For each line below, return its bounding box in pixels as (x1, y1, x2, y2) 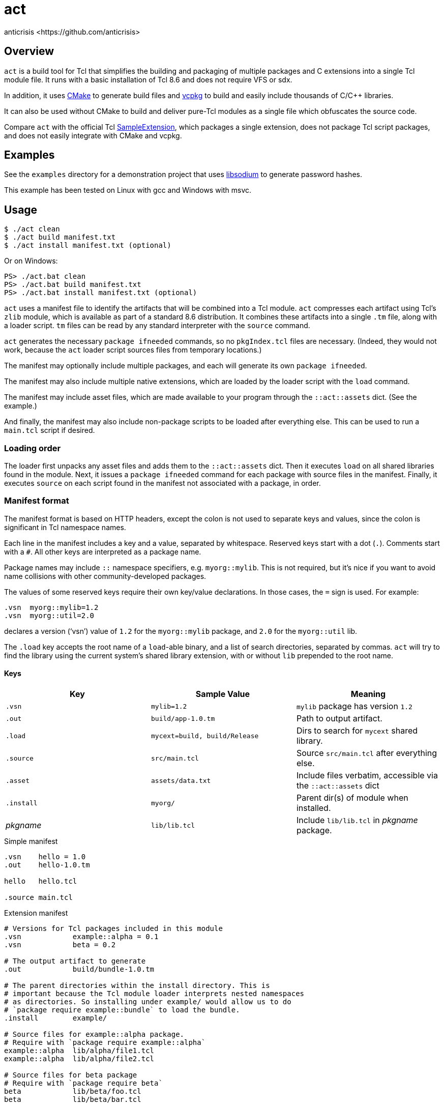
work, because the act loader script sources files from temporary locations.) (4, 345, 262, 355)
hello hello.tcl (4, 877, 77, 885)
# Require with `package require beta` (4, 1079, 163, 1087)
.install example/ (4, 1014, 107, 1022)
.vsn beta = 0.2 (4, 941, 116, 949)
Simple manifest (4, 837, 58, 846)
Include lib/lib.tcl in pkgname (296, 815, 418, 825)
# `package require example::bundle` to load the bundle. (4, 1006, 240, 1014)
